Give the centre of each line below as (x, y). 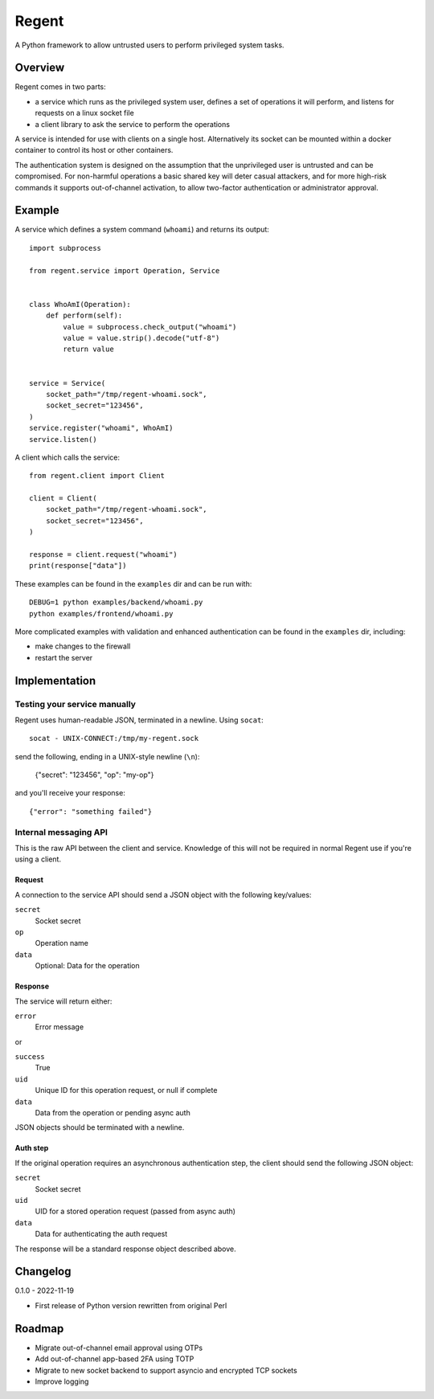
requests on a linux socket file (84, 113)
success (30, 1057)
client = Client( (63, 499)
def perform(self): (84, 316)
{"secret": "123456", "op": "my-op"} (94, 775)
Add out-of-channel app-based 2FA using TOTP (115, 1359)
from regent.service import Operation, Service (125, 270)
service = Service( (68, 383)
